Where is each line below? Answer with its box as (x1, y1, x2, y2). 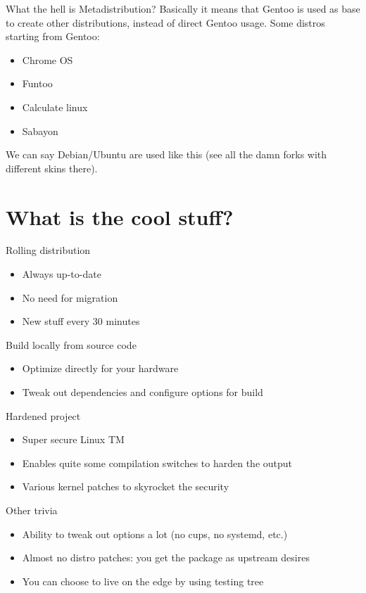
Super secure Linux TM (22, 432, 125, 447)
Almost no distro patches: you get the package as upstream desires (22, 550, 310, 565)
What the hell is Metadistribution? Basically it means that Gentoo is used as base (6, 1, 360, 15)
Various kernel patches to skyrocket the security (22, 479, 229, 494)
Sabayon (22, 123, 58, 138)
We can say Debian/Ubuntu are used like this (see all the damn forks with (6, 147, 327, 162)
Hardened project (6, 408, 81, 423)
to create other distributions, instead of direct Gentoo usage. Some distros (6, 15, 325, 30)
